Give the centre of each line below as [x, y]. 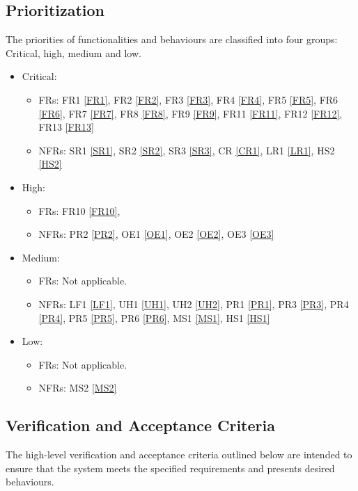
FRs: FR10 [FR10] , [79, 210]
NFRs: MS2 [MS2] [78, 388]
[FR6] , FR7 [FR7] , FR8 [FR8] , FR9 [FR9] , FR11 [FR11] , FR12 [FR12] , [190, 113]
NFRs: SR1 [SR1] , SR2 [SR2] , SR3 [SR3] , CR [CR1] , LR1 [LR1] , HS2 [187, 150]
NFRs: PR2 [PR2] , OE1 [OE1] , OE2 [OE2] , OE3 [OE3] [156, 234]
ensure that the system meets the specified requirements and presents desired [170, 468]
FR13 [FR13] [66, 127]
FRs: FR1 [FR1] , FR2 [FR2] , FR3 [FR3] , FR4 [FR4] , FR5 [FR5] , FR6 [188, 99]
